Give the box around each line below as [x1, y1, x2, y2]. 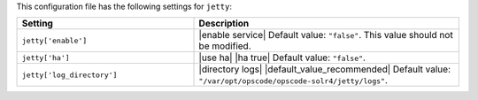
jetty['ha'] [21, 53, 70, 62]
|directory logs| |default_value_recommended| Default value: [198, 63, 451, 75]
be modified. [198, 40, 251, 52]
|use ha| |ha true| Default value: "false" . [198, 51, 366, 64]
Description [198, 18, 250, 30]
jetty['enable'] [21, 35, 88, 45]
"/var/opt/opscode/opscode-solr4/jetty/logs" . [198, 74, 389, 87]
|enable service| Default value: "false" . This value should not [198, 29, 453, 42]
